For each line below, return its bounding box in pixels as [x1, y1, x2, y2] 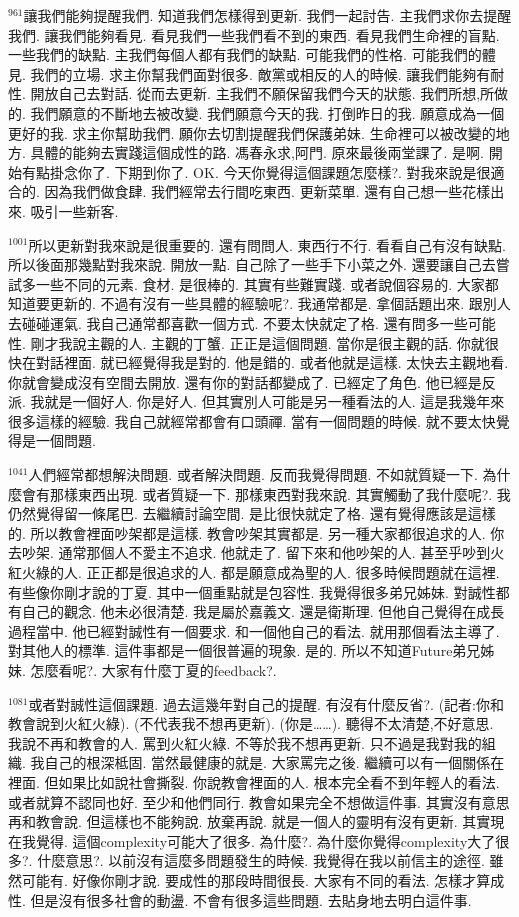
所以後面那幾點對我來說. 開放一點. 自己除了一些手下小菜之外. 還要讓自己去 [8, 254, 496, 275]
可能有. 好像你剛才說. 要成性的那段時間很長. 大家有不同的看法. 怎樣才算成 [21, 869, 505, 890]
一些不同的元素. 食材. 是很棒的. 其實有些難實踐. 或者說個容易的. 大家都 [35, 273, 499, 294]
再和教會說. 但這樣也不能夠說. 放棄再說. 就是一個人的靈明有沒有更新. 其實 [8, 811, 491, 832]
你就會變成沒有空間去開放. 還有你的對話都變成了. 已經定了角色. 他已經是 [8, 371, 482, 392]
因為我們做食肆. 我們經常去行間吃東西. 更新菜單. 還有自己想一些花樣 [44, 181, 491, 202]
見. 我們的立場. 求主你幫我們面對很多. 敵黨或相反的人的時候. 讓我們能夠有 [8, 63, 491, 84]
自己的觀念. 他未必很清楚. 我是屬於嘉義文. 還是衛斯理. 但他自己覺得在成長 [21, 601, 505, 622]
